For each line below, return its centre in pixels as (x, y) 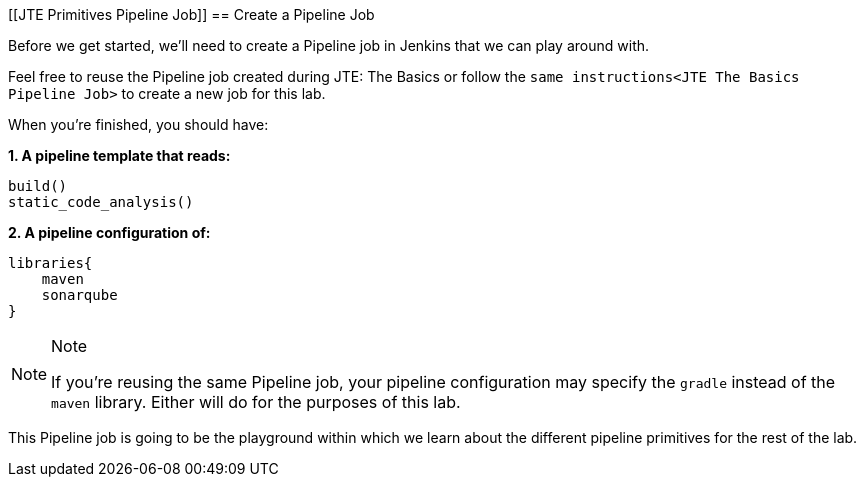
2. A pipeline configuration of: (109, 232)
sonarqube (79, 295)
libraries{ (50, 263)
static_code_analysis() (101, 202)
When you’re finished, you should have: (138, 124)
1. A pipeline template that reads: (119, 155)
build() (38, 186)
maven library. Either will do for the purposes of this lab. (256, 402)
